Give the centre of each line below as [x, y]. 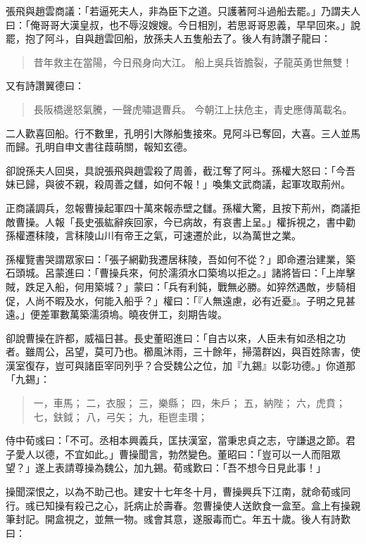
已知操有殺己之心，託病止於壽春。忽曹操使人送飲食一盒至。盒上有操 [193, 505]
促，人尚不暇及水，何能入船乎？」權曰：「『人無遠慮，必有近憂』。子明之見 [176, 300]
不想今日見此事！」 [281, 468]
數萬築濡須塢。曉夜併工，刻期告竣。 [143, 314]
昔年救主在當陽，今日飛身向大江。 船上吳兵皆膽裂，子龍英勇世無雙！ [193, 62]
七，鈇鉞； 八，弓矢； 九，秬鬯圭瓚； [121, 416]
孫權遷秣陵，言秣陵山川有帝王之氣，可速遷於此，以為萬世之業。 [153, 235]
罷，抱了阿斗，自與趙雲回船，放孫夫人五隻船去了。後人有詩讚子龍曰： [168, 38]
